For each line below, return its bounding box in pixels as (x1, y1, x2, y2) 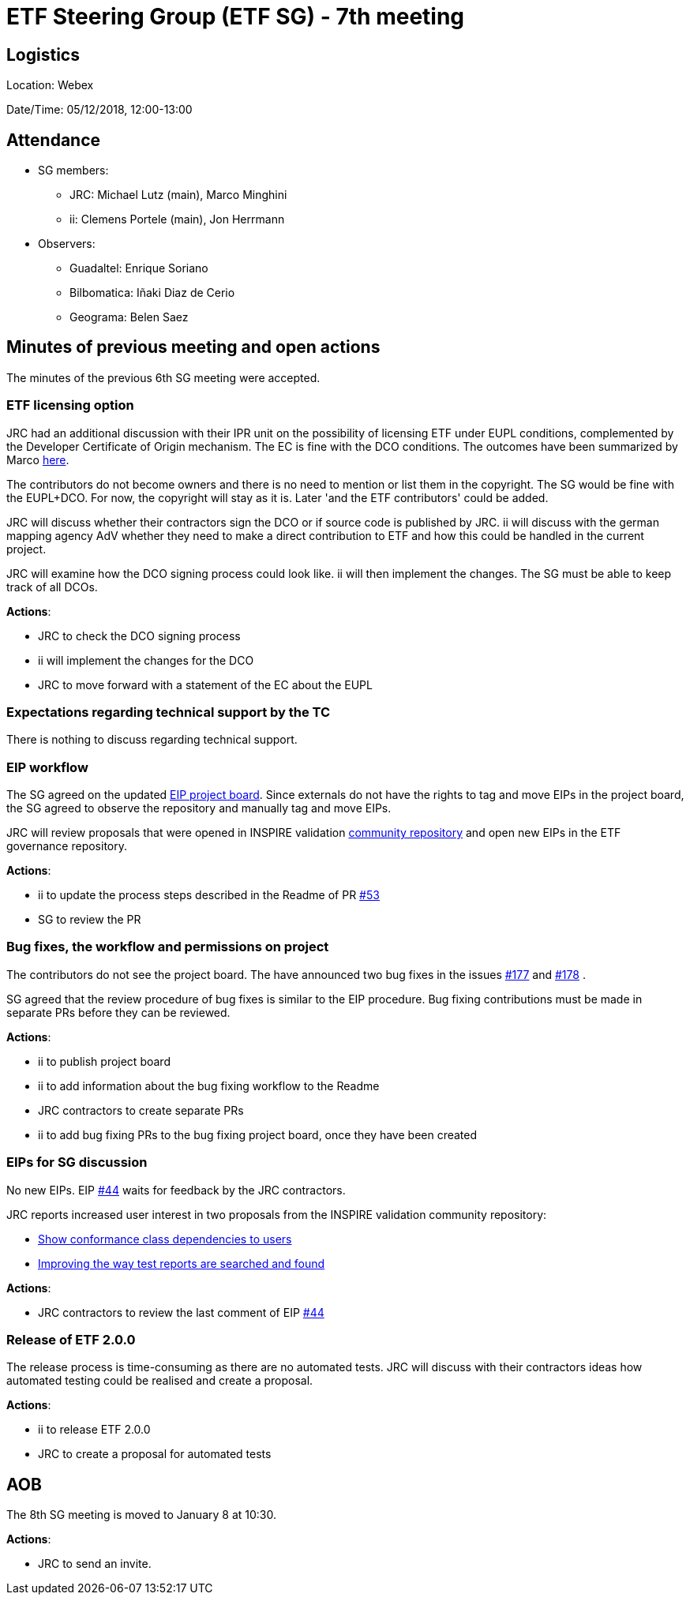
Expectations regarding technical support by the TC (6, 703, 331, 720)
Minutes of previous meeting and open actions (6, 337, 381, 358)
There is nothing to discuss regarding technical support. (6, 733, 298, 747)
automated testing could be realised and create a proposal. (6, 1374, 313, 1388)
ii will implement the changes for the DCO (38, 653, 254, 667)
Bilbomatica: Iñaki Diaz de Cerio (69, 286, 235, 300)
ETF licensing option (6, 397, 134, 414)
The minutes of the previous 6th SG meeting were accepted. (6, 370, 321, 384)
